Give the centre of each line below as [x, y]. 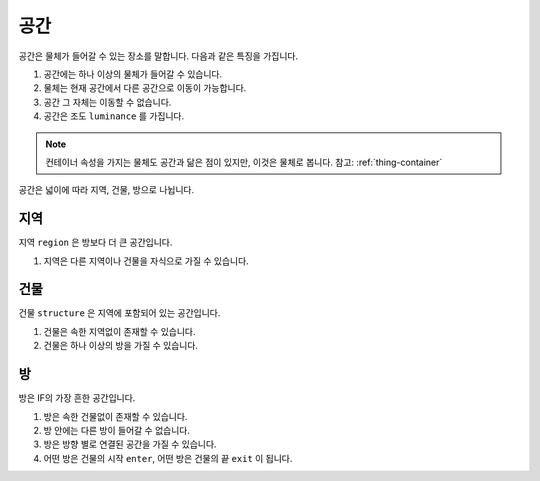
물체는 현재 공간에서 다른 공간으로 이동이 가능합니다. [145, 88]
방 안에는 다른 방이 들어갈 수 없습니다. [116, 430]
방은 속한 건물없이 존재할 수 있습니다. [115, 416]
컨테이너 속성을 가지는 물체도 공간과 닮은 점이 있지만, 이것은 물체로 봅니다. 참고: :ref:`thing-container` [244, 162]
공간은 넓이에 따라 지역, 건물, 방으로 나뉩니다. [106, 190]
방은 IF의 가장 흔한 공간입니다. [77, 398]
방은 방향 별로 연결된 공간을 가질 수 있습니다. [130, 444]
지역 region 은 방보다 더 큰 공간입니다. [95, 242]
